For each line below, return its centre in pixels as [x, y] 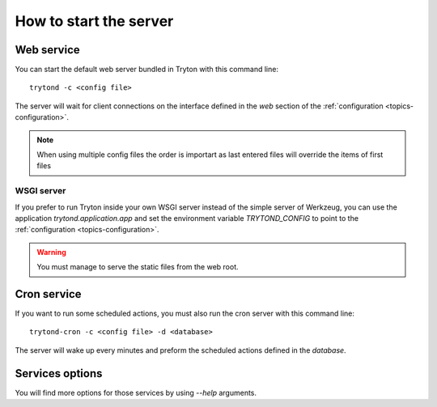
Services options [59, 373]
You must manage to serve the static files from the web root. [138, 267]
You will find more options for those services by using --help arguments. [136, 392]
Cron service [48, 294]
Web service [47, 50]
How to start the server [94, 21]
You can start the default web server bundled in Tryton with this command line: [147, 70]
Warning [51, 252]
